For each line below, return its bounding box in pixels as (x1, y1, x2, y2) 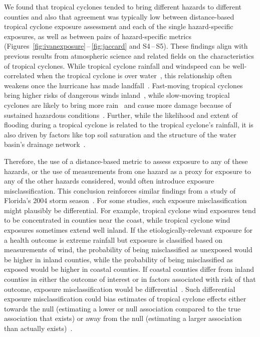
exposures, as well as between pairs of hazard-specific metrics (4, 31, 191, 41)
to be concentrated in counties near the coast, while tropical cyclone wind (4, 215, 230, 225)
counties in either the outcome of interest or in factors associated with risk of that (4, 274, 256, 284)
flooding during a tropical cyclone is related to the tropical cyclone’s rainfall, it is (4, 119, 253, 130)
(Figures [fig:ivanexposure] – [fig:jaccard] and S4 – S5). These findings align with (4, 41, 248, 51)
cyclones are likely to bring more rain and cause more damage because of (4, 99, 231, 110)
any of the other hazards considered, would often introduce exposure (4, 176, 214, 186)
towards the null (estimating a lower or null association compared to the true (4, 303, 241, 313)
